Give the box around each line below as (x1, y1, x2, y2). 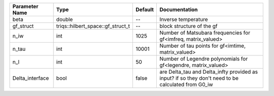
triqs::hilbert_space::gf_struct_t (56, 23, 130, 29)
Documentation (159, 6, 198, 13)
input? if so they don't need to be (159, 75, 238, 81)
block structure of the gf (159, 23, 218, 29)
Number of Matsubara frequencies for (159, 29, 251, 36)
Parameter (12, 3, 39, 10)
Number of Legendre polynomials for (159, 55, 248, 62)
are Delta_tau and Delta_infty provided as (159, 69, 258, 75)
